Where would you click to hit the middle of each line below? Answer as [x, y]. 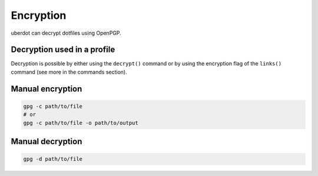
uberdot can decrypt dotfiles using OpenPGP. [66, 33]
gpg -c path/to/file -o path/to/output [81, 123]
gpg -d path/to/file [53, 159]
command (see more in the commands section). [69, 72]
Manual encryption [47, 89]
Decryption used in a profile [63, 50]
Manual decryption [47, 142]
